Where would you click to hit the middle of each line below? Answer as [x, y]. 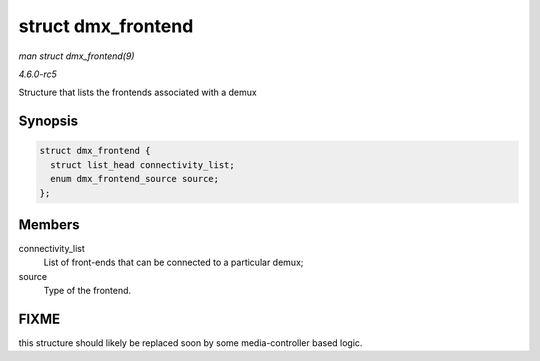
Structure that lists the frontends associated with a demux [137, 92]
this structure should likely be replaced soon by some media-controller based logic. [190, 343]
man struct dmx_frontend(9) [76, 56]
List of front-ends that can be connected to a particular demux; [173, 262]
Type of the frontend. [87, 291]
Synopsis [48, 121]
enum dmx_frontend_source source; [135, 179]
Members [49, 224]
